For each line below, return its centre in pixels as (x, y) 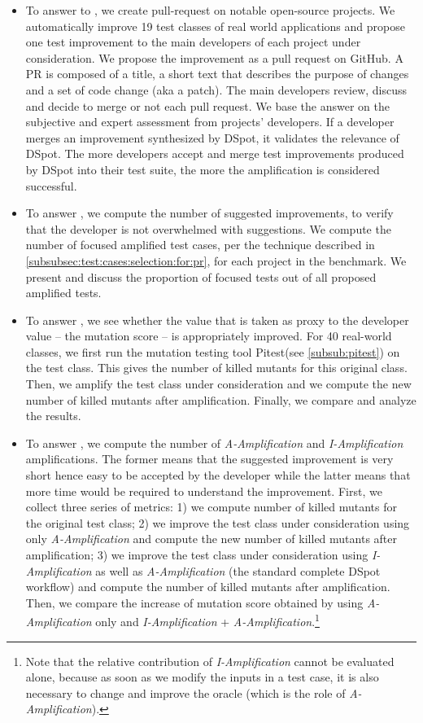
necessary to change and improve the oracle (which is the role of (185, 692)
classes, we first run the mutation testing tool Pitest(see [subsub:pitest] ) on (213, 351)
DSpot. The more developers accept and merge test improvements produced (215, 153)
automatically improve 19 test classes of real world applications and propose (215, 26)
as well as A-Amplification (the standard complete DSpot (238, 570)
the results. (53, 416)
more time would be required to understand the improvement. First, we (204, 491)
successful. (51, 185)
